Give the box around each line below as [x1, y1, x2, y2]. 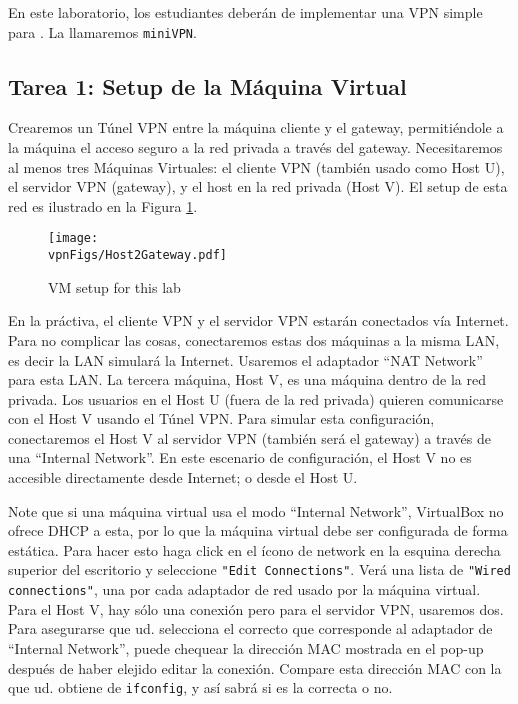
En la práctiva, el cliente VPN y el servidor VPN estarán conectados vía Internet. [8, 310, 509, 331]
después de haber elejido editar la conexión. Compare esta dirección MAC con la [8, 657, 502, 678]
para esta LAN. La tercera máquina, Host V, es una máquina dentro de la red [8, 369, 486, 390]
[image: [48, 231, 99, 246]
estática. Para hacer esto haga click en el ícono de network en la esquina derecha [8, 539, 501, 560]
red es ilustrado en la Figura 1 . [8, 195, 198, 216]
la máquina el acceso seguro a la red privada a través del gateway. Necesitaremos [8, 137, 503, 158]
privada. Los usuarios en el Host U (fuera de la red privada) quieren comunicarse [8, 388, 504, 409]
